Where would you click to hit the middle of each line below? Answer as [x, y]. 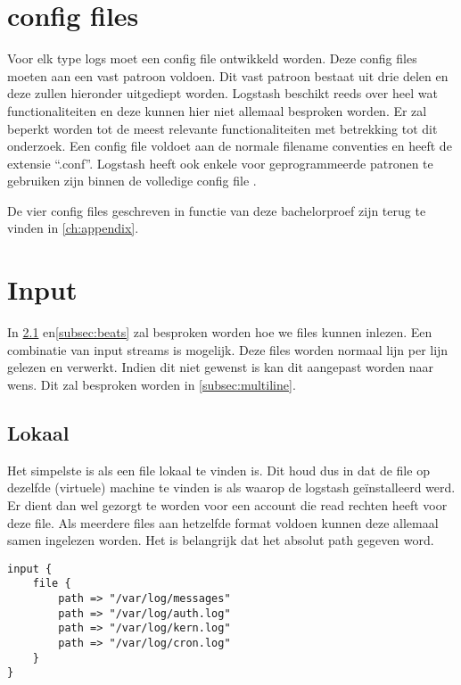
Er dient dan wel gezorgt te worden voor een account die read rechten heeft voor [227, 504]
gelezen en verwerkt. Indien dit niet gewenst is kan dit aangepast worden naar [220, 367]
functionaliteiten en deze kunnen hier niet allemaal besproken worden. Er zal [217, 110]
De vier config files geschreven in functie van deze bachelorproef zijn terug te [217, 210]
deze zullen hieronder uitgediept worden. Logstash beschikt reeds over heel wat [222, 93]
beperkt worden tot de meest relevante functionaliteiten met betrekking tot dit [222, 128]
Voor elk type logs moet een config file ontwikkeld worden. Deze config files [212, 58]
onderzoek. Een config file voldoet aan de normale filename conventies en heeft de [230, 146]
